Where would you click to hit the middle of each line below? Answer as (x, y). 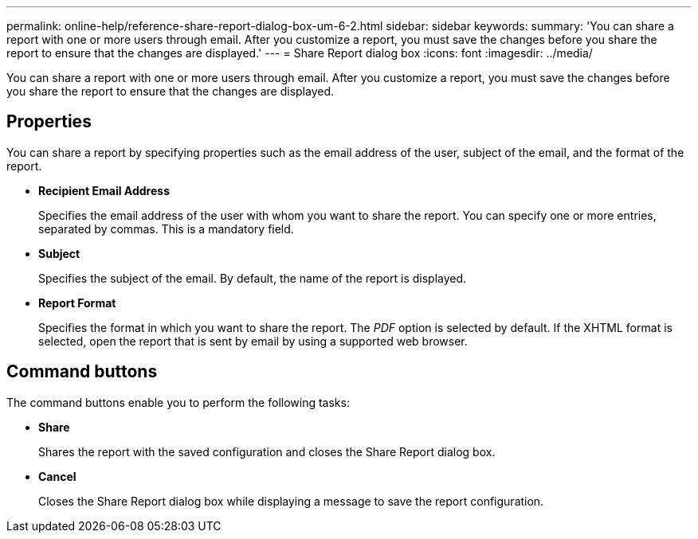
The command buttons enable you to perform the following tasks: (178, 402)
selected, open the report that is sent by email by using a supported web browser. (253, 341)
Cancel (57, 476)
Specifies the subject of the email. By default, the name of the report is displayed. (253, 278)
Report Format (77, 303)
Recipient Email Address (104, 190)
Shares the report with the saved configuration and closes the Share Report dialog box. (267, 451)
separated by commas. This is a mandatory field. (166, 228)
